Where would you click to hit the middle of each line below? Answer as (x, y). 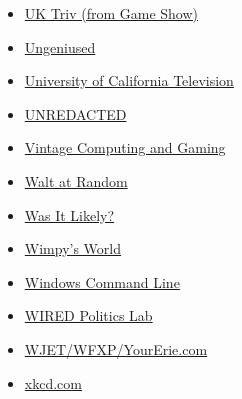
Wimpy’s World (72, 248)
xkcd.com (53, 382)
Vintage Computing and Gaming (125, 147)
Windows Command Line (102, 281)
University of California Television (129, 80)
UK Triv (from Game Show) (111, 13)
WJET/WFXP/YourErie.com (116, 348)
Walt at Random (76, 180)
